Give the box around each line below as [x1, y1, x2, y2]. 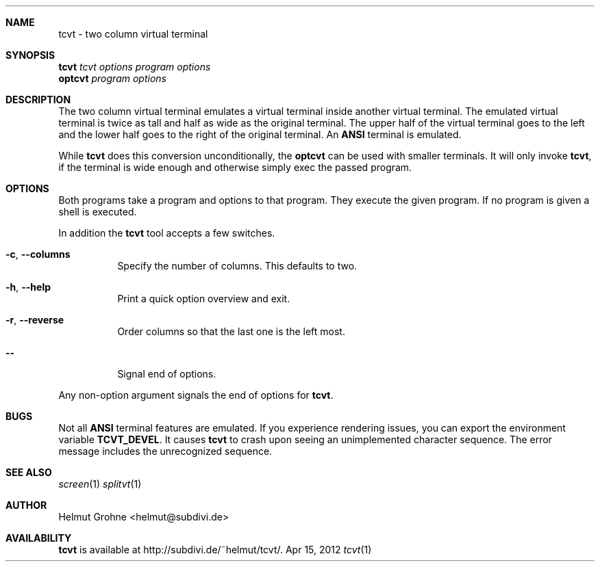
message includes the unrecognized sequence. [58, 445, 273, 457]
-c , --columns [5, 248, 71, 260]
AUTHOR [5, 499, 47, 511]
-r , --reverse [5, 314, 64, 326]
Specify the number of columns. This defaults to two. [117, 260, 358, 272]
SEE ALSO [5, 466, 52, 478]
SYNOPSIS [5, 49, 55, 61]
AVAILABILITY [5, 532, 72, 544]
